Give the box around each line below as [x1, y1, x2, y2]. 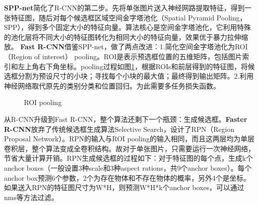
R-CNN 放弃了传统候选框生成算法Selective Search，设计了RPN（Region [4, 123, 235, 134]
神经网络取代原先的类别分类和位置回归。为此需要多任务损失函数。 [4, 80, 220, 91]
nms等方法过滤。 [4, 192, 58, 202]
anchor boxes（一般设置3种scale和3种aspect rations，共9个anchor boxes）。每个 [4, 162, 252, 173]
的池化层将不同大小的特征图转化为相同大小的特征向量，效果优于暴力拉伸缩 [4, 31, 248, 42]
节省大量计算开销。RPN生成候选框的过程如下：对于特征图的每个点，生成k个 [4, 153, 253, 163]
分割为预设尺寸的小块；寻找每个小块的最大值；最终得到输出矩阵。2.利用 [17, 71, 254, 81]
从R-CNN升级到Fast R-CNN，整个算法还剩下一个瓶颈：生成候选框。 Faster [4, 113, 248, 124]
